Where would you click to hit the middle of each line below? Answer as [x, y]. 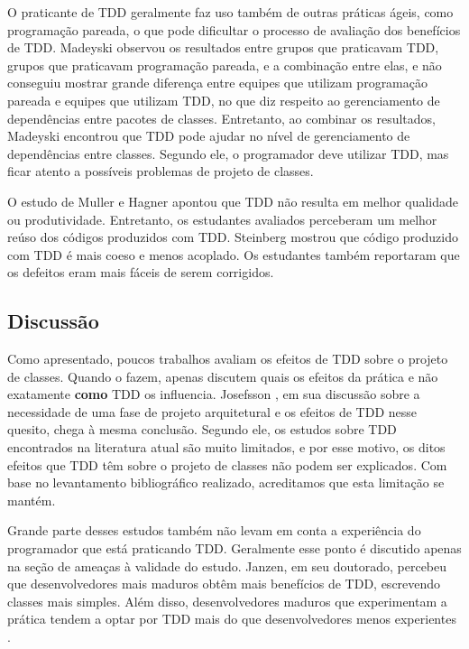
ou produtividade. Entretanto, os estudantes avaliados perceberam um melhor [222, 219]
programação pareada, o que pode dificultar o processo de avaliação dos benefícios [234, 29]
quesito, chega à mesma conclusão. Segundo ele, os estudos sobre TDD [202, 429]
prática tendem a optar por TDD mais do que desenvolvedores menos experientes [232, 619]
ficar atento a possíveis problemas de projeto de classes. [161, 171]
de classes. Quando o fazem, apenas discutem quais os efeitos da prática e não [223, 376]
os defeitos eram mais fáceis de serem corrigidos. [141, 272]
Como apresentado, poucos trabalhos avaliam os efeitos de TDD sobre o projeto [228, 359]
